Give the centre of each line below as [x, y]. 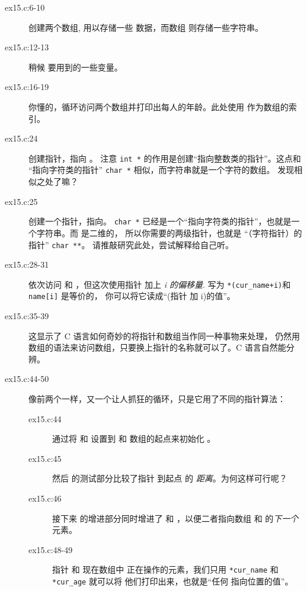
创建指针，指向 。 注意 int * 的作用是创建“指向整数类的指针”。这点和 [165, 158]
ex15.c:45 [45, 458]
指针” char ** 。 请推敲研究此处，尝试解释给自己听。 [131, 244]
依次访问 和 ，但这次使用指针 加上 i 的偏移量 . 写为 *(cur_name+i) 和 [160, 284]
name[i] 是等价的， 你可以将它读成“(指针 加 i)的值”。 [132, 296]
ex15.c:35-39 [27, 316]
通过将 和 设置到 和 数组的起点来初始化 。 [134, 439]
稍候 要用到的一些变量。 [76, 67]
